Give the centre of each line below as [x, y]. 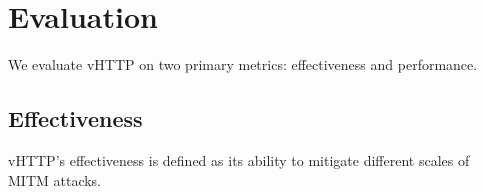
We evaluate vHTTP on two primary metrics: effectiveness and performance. [243, 64]
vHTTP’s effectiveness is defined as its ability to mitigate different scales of [239, 159]
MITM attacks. [55, 179]
